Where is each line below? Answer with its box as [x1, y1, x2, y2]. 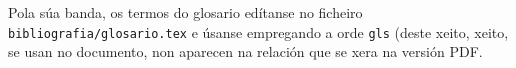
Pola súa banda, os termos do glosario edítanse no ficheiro [8, 2, 363, 22]
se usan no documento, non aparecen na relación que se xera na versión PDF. [8, 41, 483, 62]
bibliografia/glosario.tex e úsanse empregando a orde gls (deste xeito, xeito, [8, 21, 509, 42]
